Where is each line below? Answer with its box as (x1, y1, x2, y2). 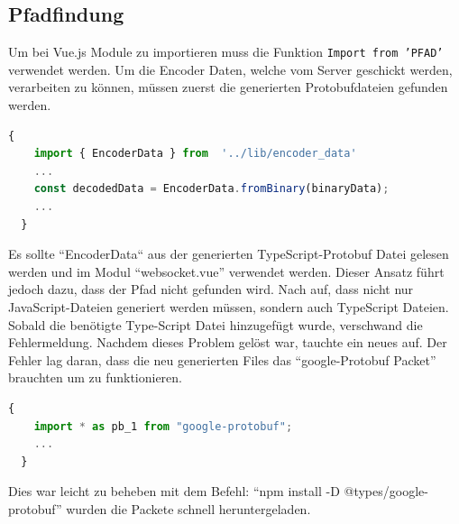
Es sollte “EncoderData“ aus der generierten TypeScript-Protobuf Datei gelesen (8, 244, 449, 263)
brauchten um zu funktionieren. (8, 368, 183, 387)
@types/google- (344, 482, 428, 501)
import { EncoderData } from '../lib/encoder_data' (33, 147, 357, 161)
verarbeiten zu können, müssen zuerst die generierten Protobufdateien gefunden (8, 78, 448, 97)
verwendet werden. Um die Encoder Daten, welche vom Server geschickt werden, (8, 60, 453, 78)
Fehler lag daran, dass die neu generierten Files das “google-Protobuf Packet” (8, 350, 436, 369)
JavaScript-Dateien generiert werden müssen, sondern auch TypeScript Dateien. (8, 297, 449, 316)
